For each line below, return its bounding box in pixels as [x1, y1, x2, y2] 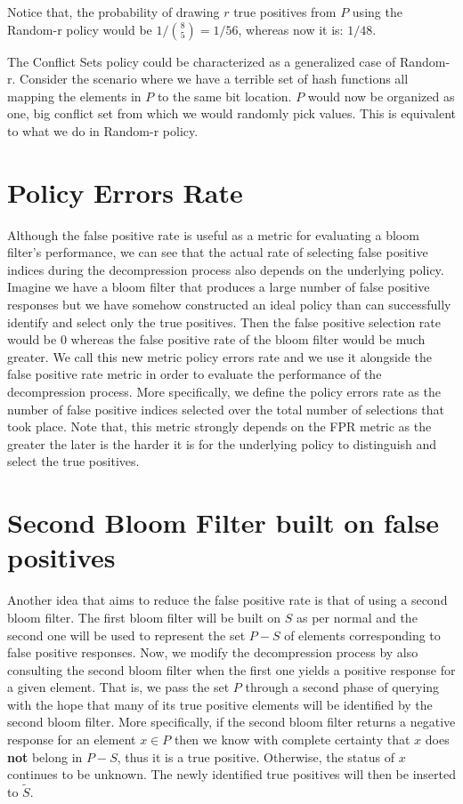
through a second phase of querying [245, 678, 440, 696]
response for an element [7, 730, 136, 749]
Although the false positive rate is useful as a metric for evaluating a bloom [7, 225, 419, 244]
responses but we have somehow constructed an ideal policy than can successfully [7, 295, 451, 314]
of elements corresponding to [284, 625, 441, 644]
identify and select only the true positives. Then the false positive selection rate [7, 312, 442, 331]
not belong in [7, 747, 83, 766]
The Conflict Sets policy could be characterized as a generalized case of [7, 52, 396, 70]
